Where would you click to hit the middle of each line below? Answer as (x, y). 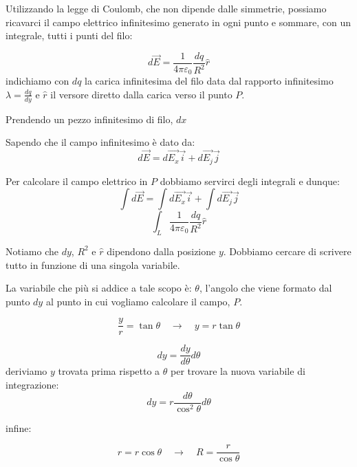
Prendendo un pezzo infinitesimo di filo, (89, 119)
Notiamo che (32, 251)
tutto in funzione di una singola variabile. (93, 264)
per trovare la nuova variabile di (238, 371)
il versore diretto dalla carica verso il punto (141, 94)
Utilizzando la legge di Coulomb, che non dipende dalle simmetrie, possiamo (166, 8)
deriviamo (26, 371)
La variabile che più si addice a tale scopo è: (99, 288)
